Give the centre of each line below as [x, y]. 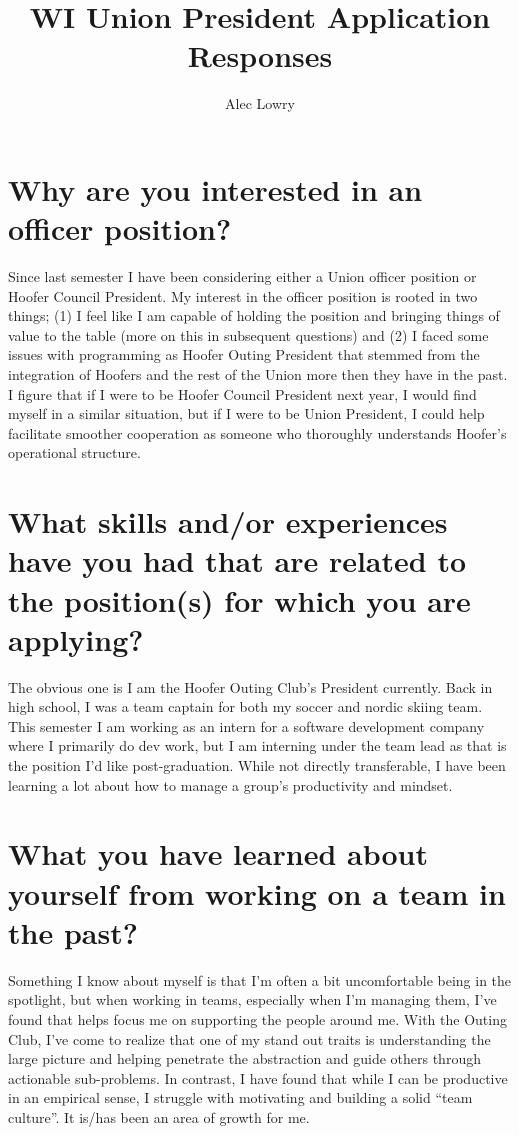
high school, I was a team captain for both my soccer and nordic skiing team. [245, 706]
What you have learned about [218, 853]
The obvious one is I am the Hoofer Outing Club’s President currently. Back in [250, 686]
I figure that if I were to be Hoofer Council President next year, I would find [242, 393]
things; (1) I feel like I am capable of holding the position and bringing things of [254, 315]
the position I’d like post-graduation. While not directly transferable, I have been [257, 765]
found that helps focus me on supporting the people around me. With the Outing [257, 1018]
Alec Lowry [260, 103]
